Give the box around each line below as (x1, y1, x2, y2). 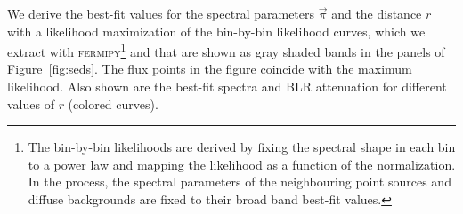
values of (7, 94, 54, 113)
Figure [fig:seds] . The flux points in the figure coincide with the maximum (7, 59, 412, 78)
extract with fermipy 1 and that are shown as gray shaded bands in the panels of (7, 40, 445, 60)
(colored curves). (68, 94, 158, 113)
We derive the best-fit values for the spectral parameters (7, 4, 315, 22)
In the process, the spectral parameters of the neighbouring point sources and (28, 172, 451, 191)
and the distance (331, 4, 422, 22)
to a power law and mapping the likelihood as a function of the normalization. (28, 155, 456, 173)
